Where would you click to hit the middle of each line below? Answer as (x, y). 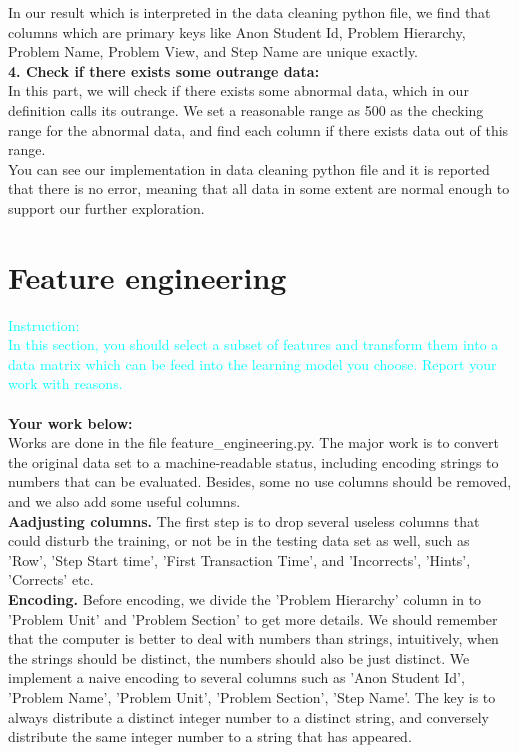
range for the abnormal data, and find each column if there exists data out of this (258, 129)
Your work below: (70, 422)
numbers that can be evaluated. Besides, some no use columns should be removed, (260, 481)
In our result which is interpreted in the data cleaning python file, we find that (249, 12)
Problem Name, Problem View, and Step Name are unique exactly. (213, 51)
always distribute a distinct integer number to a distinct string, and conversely (248, 716)
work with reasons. (65, 383)
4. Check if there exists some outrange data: (164, 70)
